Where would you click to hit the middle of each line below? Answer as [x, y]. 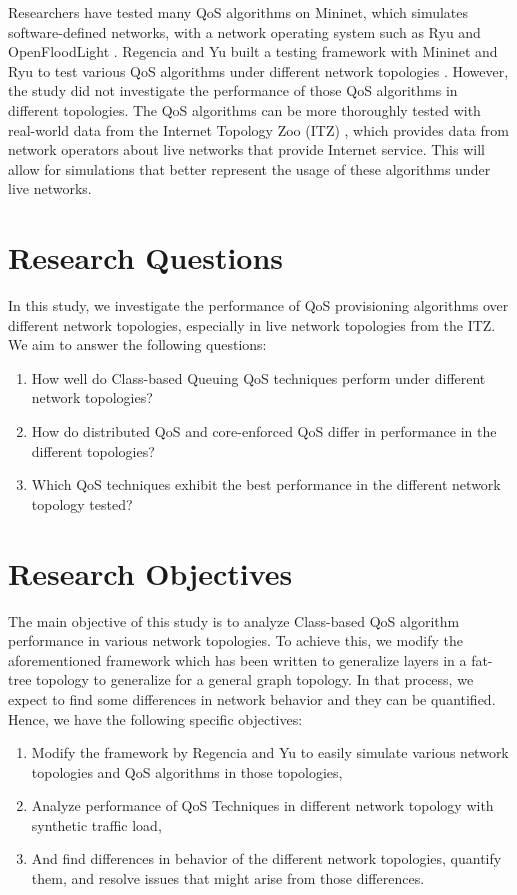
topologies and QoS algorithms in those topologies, [187, 771]
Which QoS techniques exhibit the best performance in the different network [266, 484]
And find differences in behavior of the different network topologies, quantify [266, 858]
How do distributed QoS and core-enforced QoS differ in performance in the [264, 431]
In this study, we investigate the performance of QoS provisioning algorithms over [258, 305]
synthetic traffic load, [96, 824]
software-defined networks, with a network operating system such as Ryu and [244, 31]
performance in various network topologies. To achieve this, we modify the [235, 640]
